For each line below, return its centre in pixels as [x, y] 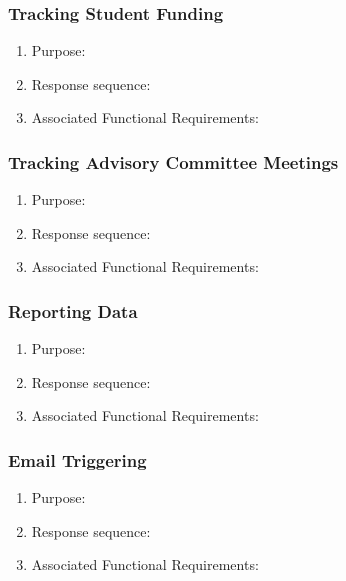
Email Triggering [77, 459]
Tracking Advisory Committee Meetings [173, 161]
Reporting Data [73, 310]
